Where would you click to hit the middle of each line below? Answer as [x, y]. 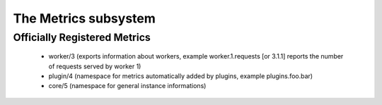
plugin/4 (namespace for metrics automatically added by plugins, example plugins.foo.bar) [181, 76]
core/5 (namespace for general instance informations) [127, 86]
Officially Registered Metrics [82, 37]
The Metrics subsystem [84, 18]
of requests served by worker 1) [95, 66]
